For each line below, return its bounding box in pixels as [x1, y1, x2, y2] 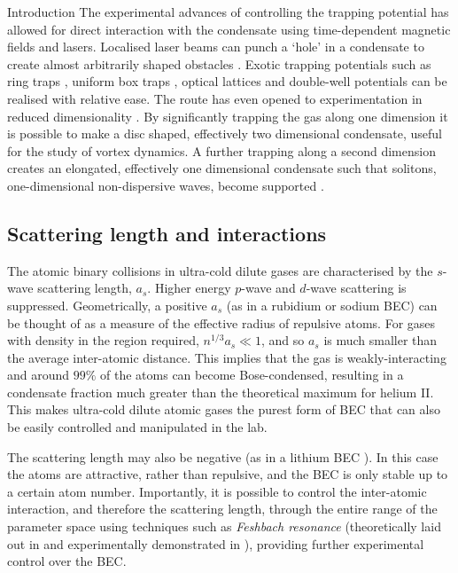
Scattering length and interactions [7, 219, 327, 247]
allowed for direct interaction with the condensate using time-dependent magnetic [7, 20, 451, 38]
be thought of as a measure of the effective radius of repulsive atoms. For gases [7, 313, 436, 332]
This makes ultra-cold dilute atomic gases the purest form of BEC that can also [7, 400, 440, 419]
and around [7, 365, 70, 384]
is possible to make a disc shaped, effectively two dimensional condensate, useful [7, 124, 442, 143]
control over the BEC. [7, 552, 127, 570]
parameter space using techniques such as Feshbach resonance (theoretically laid [7, 517, 441, 536]
